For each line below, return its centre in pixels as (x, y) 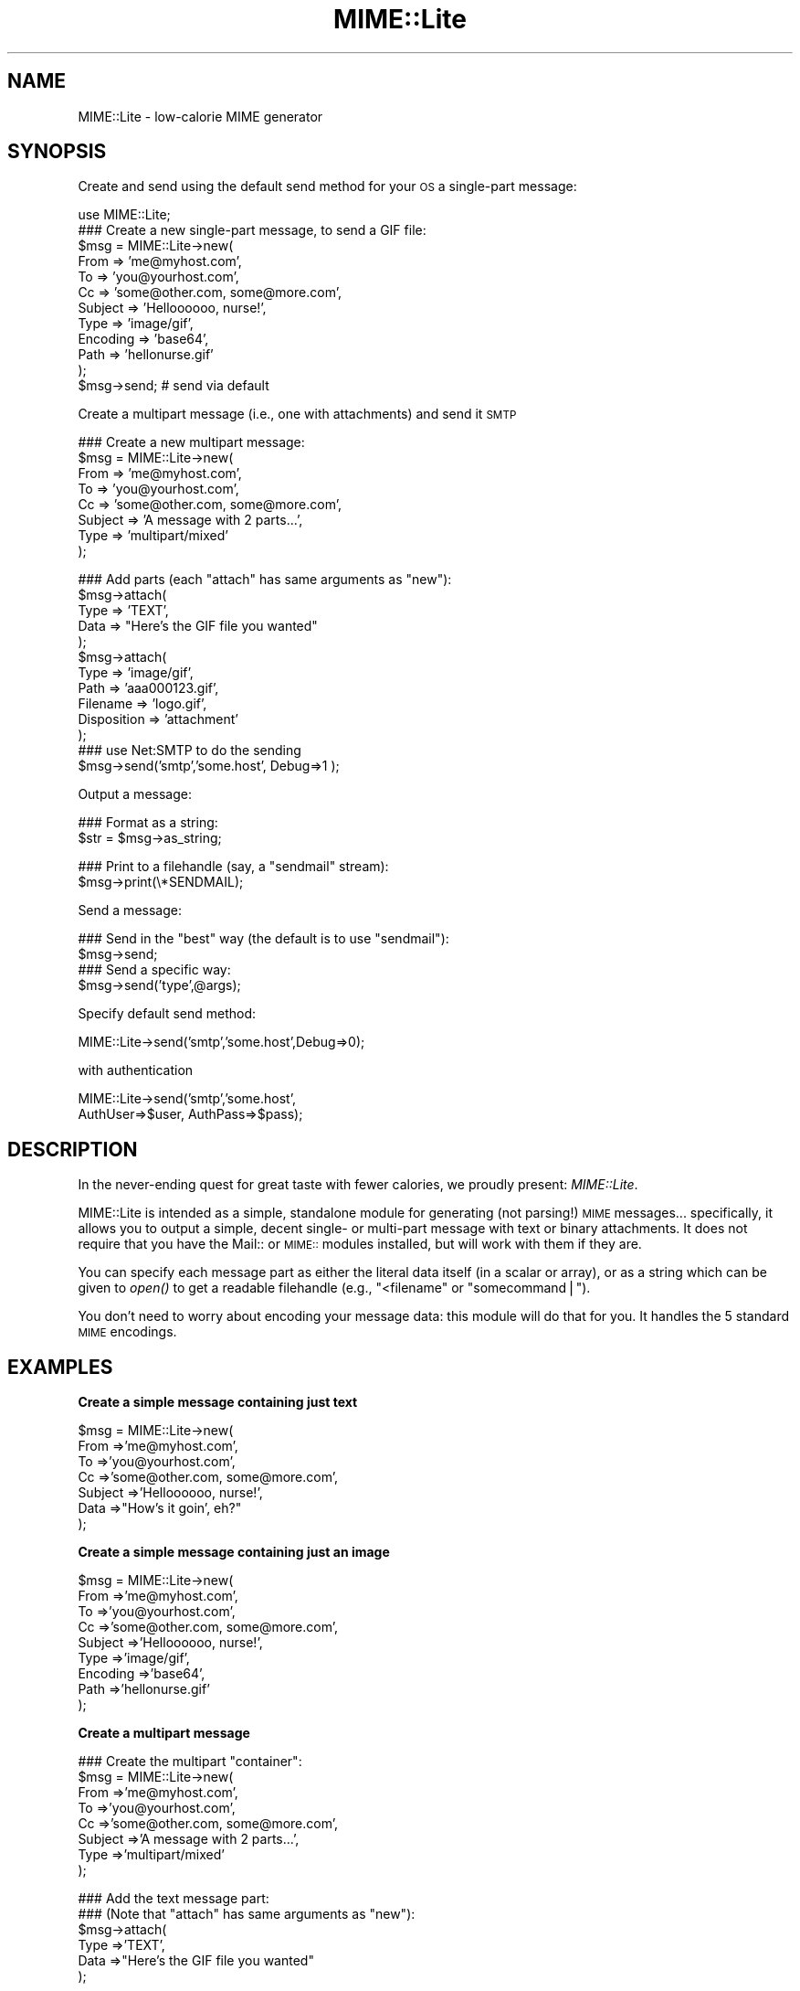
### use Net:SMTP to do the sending (189, 751)
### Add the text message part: (174, 1899)
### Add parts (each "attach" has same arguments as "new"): (265, 580)
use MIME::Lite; (124, 215)
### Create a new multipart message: (191, 442)
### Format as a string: (148, 823)
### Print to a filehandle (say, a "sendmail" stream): (233, 867)
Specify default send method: (167, 1014)
